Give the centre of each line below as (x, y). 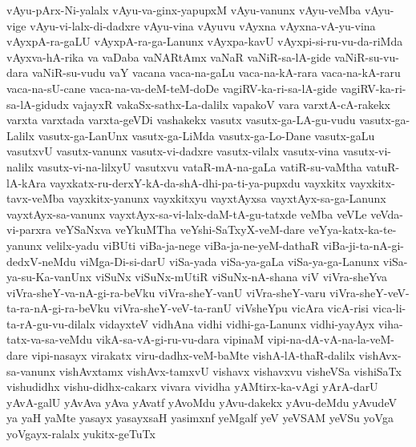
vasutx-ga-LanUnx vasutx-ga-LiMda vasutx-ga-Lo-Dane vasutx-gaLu (206, 135)
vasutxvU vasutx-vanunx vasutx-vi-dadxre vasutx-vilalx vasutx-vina (173, 151)
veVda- (387, 213)
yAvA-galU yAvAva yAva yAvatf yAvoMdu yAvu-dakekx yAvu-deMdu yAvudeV (202, 402)
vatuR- (383, 166)
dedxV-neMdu (41, 261)
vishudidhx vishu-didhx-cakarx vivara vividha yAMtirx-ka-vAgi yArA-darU (192, 387)
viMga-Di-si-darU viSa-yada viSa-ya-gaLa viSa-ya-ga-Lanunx (230, 261)
